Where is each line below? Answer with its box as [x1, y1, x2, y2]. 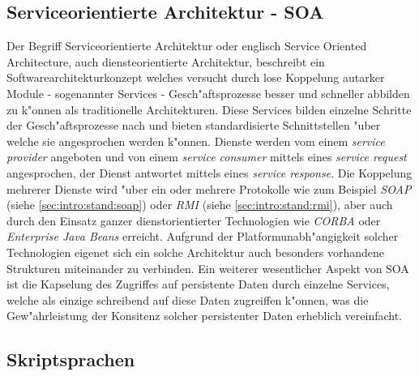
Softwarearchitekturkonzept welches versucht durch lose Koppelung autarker [6, 69, 385, 86]
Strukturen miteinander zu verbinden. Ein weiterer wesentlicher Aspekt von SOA [6, 259, 409, 276]
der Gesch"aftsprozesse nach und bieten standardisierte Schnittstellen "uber [6, 117, 381, 134]
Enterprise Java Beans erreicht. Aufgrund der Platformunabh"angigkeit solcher [6, 228, 399, 245]
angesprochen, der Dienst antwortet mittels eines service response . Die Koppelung [6, 164, 413, 181]
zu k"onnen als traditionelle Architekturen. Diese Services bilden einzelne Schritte [6, 100, 412, 117]
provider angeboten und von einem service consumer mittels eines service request [6, 148, 407, 165]
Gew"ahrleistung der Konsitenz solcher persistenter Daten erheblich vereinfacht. [6, 307, 403, 324]
